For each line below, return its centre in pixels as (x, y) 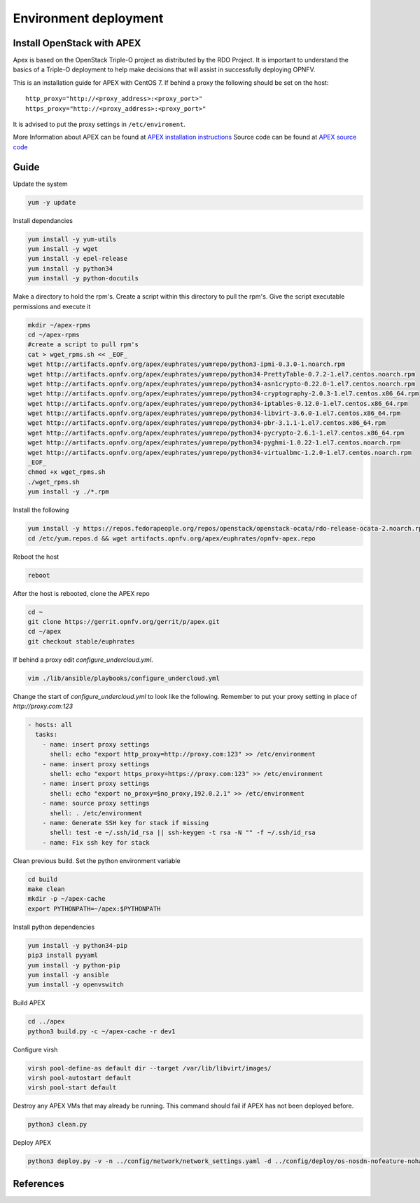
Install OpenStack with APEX (77, 43)
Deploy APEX (32, 1143)
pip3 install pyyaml (63, 956)
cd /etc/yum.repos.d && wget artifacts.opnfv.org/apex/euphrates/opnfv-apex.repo (172, 538)
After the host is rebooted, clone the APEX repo (81, 593)
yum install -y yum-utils (72, 239)
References (38, 1184)
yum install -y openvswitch (76, 985)
